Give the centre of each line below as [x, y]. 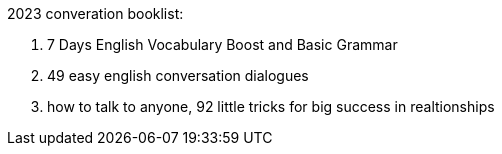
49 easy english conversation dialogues [178, 75]
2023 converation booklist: [95, 13]
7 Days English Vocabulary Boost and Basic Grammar [222, 44]
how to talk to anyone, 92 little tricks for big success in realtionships [271, 106]
